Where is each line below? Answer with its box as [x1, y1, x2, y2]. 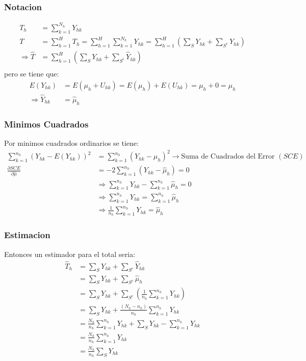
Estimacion [4, 228, 50, 241]
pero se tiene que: [4, 68, 59, 79]
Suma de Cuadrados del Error [181, 153, 275, 161]
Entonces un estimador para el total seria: [4, 248, 135, 259]
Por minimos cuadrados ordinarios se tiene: [4, 138, 139, 148]
